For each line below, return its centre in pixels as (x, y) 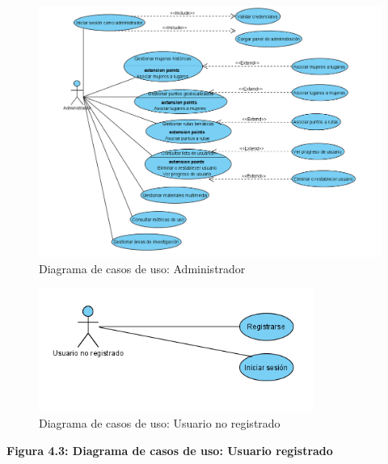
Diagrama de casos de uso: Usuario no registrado (160, 423)
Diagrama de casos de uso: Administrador (142, 268)
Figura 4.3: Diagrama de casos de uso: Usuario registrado (170, 450)
